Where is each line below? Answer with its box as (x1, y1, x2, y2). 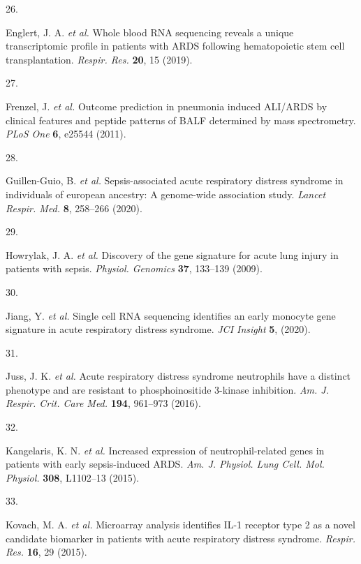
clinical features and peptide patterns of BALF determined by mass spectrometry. (6, 112, 356, 127)
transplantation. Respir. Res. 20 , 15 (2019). (6, 52, 193, 66)
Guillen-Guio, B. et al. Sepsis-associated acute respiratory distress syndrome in (6, 173, 344, 188)
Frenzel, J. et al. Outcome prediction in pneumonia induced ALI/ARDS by (6, 98, 327, 113)
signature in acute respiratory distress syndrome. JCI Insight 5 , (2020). (6, 322, 311, 336)
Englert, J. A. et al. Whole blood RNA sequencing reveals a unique (6, 24, 294, 39)
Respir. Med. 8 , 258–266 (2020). (6, 200, 142, 215)
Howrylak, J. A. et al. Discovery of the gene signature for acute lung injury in (6, 247, 339, 262)
